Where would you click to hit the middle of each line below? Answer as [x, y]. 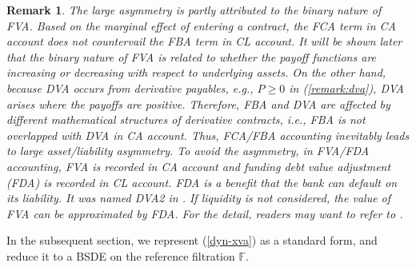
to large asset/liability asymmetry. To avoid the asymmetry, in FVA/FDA [188, 151]
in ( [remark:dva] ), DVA [347, 88]
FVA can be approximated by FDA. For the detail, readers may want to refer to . [205, 213]
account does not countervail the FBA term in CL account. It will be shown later [204, 41]
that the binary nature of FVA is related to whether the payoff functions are [192, 56]
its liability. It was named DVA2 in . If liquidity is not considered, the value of [199, 198]
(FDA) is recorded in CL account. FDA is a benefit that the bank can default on [202, 182]
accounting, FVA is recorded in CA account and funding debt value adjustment [199, 166]
